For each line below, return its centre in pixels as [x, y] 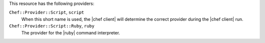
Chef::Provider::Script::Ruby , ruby [52, 26]
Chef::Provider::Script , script [47, 13]
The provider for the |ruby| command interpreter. [71, 33]
